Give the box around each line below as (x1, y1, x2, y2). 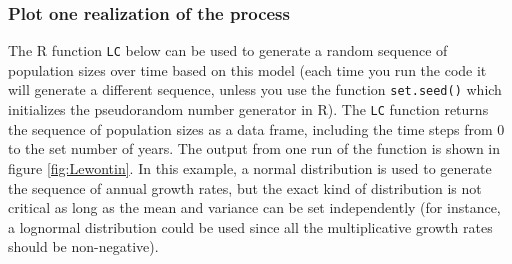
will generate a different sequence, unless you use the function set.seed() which (8, 79, 502, 100)
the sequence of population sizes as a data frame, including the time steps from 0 (8, 118, 505, 139)
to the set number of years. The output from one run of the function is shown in (8, 138, 501, 159)
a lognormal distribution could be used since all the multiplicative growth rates (8, 216, 493, 237)
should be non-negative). (8, 236, 159, 257)
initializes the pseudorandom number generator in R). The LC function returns (8, 99, 489, 120)
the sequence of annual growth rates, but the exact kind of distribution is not (8, 177, 482, 198)
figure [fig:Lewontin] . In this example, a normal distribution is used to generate (8, 157, 492, 178)
